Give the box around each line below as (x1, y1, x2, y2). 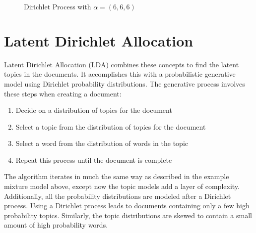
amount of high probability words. (4, 220, 108, 230)
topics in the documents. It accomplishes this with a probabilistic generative (4, 69, 236, 79)
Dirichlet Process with (24, 1, 91, 11)
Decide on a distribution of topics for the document (15, 105, 172, 115)
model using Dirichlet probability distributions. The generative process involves (4, 78, 245, 89)
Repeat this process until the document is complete (15, 154, 172, 165)
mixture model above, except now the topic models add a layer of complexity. (4, 181, 240, 191)
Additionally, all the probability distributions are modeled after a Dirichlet (4, 190, 231, 201)
